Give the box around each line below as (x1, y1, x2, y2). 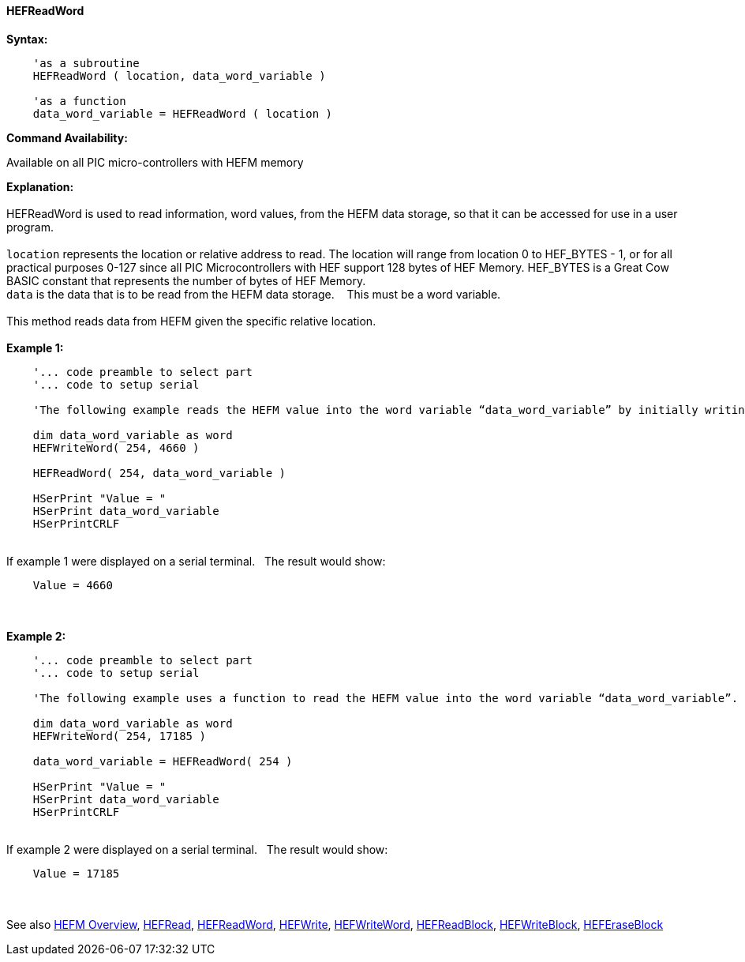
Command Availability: (6, 130, 128, 145)
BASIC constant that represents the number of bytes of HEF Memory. (6, 273, 366, 287)
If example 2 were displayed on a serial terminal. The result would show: (6, 842, 388, 856)
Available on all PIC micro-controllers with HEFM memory (6, 155, 304, 169)
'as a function (32, 94, 126, 107)
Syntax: (6, 32, 48, 46)
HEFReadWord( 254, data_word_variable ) (32, 466, 286, 479)
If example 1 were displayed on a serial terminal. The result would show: (6, 554, 386, 568)
